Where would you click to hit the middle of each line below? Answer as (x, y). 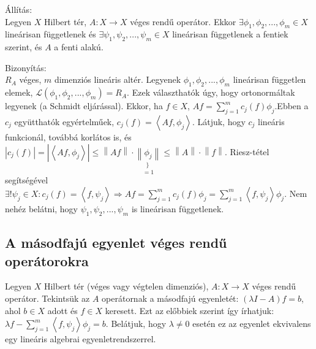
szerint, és (24, 47)
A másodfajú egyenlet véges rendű (116, 243)
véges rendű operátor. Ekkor (183, 21)
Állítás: (19, 9)
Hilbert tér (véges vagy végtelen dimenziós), (126, 286)
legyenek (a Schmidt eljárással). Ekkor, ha (84, 106)
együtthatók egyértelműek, (64, 121)
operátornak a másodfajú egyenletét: (170, 298)
